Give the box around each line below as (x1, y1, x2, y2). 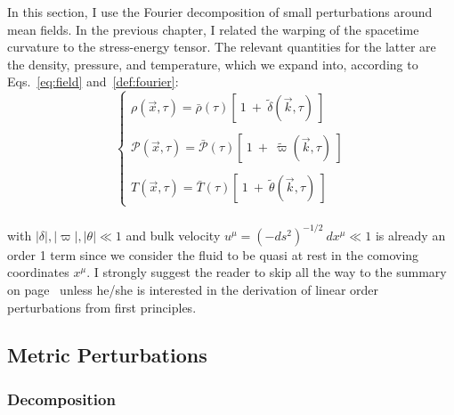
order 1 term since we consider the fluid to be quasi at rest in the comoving (7, 245, 419, 264)
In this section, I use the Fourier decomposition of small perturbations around (7, 3, 433, 20)
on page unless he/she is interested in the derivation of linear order (7, 280, 379, 298)
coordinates (7, 263, 69, 281)
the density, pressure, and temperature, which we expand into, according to (7, 54, 418, 73)
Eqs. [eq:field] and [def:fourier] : (7, 72, 179, 91)
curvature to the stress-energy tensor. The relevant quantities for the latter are (7, 37, 436, 56)
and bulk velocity (126, 225, 221, 244)
